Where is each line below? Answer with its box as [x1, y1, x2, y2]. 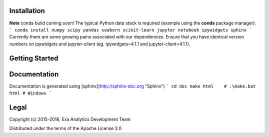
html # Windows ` [9, 90, 52, 96]
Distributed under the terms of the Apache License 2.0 [9, 125, 122, 131]
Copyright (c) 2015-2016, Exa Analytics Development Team [9, 116, 131, 122]
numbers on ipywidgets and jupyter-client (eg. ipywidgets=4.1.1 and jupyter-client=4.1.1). [9, 40, 190, 47]
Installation [9, 6, 45, 15]
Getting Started [9, 54, 58, 62]
